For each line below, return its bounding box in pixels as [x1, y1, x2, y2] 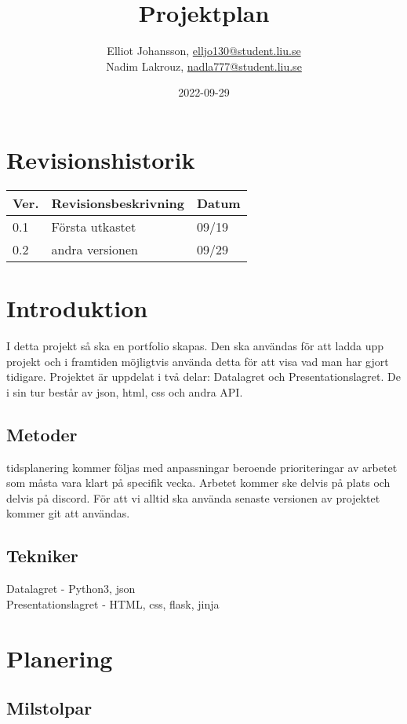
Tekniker [6, 543, 78, 568]
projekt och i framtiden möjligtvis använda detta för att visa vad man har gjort [6, 353, 389, 369]
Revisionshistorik [6, 143, 195, 175]
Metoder [6, 422, 78, 446]
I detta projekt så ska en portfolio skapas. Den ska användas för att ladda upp [6, 337, 384, 353]
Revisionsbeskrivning [51, 193, 184, 212]
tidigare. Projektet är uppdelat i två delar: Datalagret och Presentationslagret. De [6, 368, 401, 385]
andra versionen [51, 240, 138, 258]
